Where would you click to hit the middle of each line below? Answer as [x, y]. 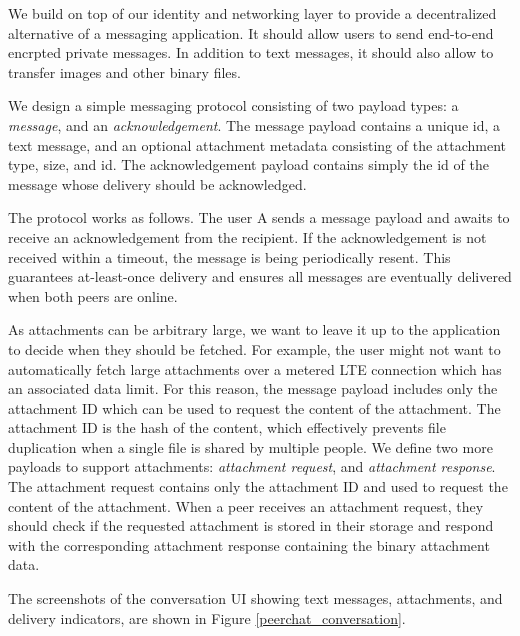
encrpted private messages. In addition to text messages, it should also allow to [251, 52]
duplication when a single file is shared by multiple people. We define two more [250, 446]
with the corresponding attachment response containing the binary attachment [249, 544]
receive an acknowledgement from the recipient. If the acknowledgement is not [247, 236]
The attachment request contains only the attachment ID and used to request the [258, 486]
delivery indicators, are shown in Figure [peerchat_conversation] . [207, 617]
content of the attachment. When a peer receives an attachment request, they [246, 505]
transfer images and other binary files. [124, 71]
